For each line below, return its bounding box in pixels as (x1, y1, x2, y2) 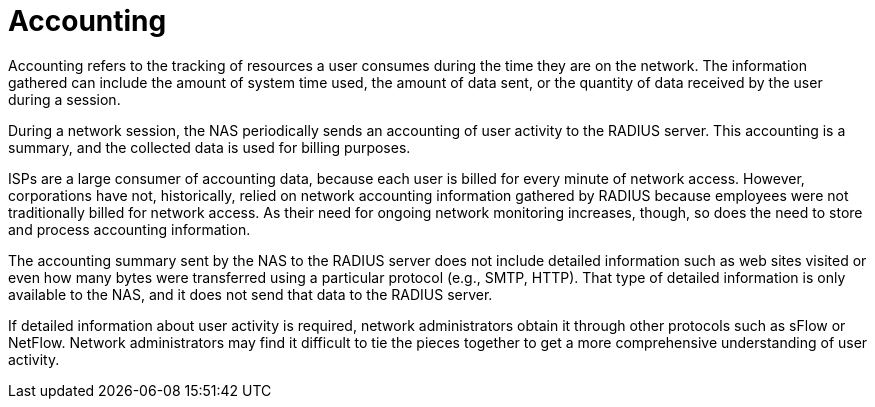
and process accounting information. (8, 220, 251, 238)
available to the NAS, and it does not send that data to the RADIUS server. (8, 285, 493, 303)
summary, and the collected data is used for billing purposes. (8, 138, 411, 156)
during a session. (8, 90, 121, 108)
